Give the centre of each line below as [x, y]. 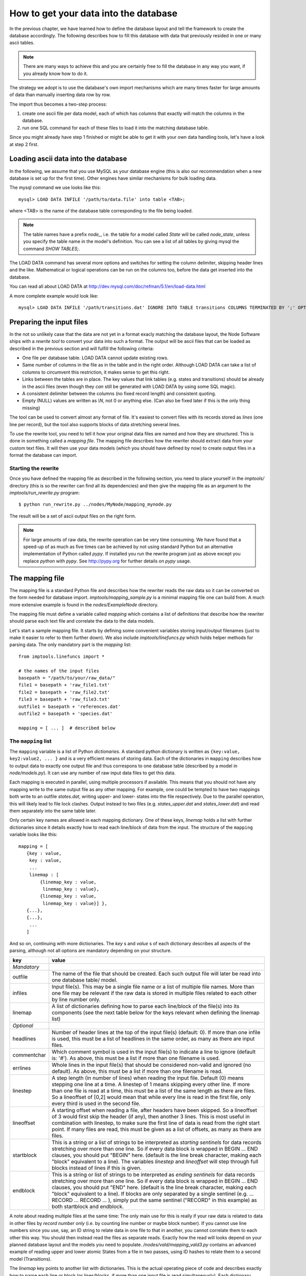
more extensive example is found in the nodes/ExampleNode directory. [84, 604]
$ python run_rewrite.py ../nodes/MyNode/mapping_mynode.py [95, 505]
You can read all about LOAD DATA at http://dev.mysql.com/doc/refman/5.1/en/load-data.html [108, 286]
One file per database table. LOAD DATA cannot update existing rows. [95, 358]
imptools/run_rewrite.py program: [45, 493]
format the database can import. [43, 455]
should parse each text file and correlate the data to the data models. [82, 621]
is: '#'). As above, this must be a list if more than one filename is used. [136, 1058]
